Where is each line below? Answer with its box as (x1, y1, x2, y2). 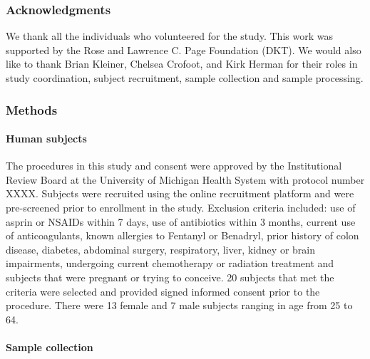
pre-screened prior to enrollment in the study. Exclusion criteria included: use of (6, 200, 356, 215)
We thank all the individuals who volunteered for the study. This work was (6, 28, 333, 43)
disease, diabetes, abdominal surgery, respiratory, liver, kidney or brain (6, 241, 315, 256)
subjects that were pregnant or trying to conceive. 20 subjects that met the (6, 269, 334, 284)
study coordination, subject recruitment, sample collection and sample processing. (6, 71, 364, 85)
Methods (6, 100, 58, 118)
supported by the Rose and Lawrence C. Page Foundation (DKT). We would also (6, 42, 361, 57)
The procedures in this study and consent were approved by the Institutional (6, 158, 342, 173)
